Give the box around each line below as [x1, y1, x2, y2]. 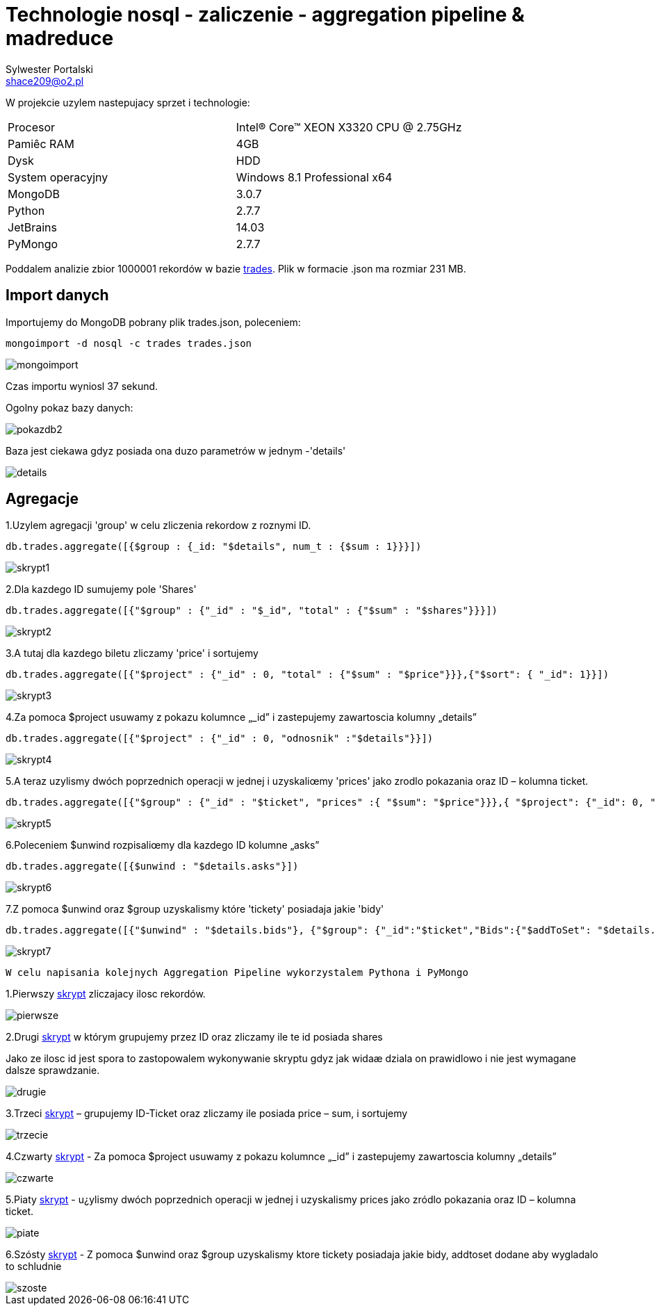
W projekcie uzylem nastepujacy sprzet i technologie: [6, 96, 250, 108]
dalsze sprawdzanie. [6, 1064, 100, 1077]
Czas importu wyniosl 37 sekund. [6, 380, 158, 392]
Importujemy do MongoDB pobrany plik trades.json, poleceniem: [6, 316, 301, 328]
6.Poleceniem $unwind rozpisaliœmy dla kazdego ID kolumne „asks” [6, 839, 320, 852]
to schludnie [6, 1260, 62, 1273]
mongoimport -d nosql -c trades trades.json [6, 337, 252, 349]
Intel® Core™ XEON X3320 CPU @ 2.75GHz [236, 120, 462, 134]
